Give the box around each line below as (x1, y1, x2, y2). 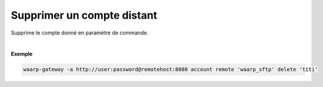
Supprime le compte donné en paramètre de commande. (11, 29, 149, 36)
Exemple (11, 50, 33, 58)
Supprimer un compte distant (11, 9, 158, 22)
